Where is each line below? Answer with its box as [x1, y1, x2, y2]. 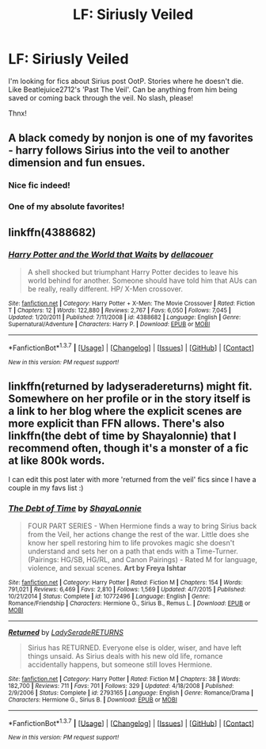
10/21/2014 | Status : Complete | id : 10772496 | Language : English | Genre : [8, 592, 210, 600]
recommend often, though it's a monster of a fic [8, 441, 249, 454]
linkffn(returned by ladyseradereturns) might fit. [8, 379, 253, 393]
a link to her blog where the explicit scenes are [8, 404, 242, 417]
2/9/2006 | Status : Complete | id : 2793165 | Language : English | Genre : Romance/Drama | [8, 689, 254, 697]
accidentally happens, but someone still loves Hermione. [27, 660, 212, 669]
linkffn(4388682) [8, 226, 97, 239]
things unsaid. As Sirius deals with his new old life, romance [27, 651, 223, 660]
